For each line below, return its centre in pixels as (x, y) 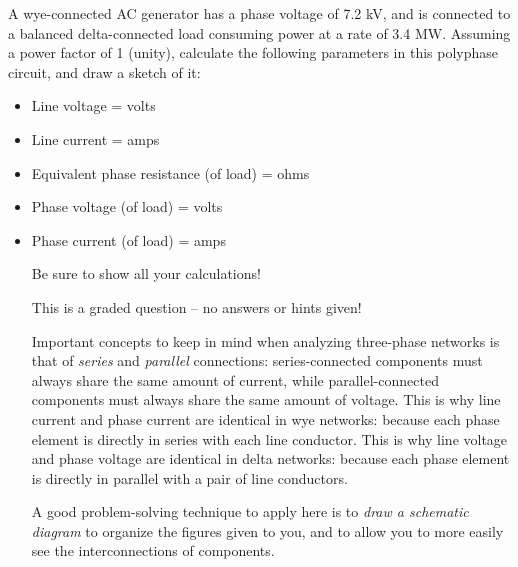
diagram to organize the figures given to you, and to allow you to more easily (267, 530)
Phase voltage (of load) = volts (127, 206)
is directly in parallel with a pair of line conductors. (189, 477)
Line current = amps (95, 138)
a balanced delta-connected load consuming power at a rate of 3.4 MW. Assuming (259, 32)
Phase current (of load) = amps (128, 239)
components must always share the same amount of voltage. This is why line (266, 399)
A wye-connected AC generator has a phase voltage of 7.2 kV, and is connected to (259, 13)
